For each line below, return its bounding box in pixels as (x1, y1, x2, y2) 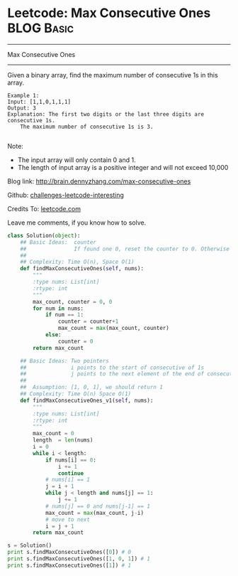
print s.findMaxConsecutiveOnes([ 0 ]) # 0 (7, 549, 132, 556)
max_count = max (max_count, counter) (57, 325, 170, 332)
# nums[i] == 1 (45, 476, 91, 484)
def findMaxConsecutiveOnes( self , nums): (20, 265, 144, 272)
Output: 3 (7, 105, 37, 112)
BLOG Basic (7, 20, 74, 36)
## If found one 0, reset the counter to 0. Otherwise (20, 245, 230, 252)
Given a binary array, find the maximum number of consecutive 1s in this (7, 70, 218, 79)
